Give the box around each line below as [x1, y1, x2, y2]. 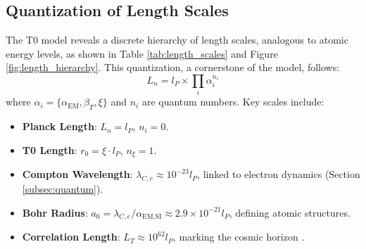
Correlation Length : [22, 229, 120, 244]
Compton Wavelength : [22, 167, 133, 181]
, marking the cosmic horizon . [172, 229, 305, 244]
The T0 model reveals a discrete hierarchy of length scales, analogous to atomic [6, 32, 348, 47]
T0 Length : [22, 142, 77, 157]
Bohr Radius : [22, 205, 88, 219]
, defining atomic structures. [229, 205, 351, 219]
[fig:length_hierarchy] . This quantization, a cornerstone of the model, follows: [6, 60, 340, 75]
